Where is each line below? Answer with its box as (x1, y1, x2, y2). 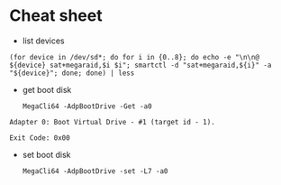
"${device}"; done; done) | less (9, 69, 135, 78)
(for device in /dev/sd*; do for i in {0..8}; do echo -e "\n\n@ (9, 52, 259, 61)
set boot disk (22, 149, 71, 160)
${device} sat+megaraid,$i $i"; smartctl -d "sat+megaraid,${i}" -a (9, 60, 272, 69)
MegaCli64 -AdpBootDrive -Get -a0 (22, 101, 152, 111)
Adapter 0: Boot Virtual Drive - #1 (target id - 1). (9, 117, 216, 126)
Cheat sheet (9, 5, 103, 26)
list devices (22, 35, 65, 46)
